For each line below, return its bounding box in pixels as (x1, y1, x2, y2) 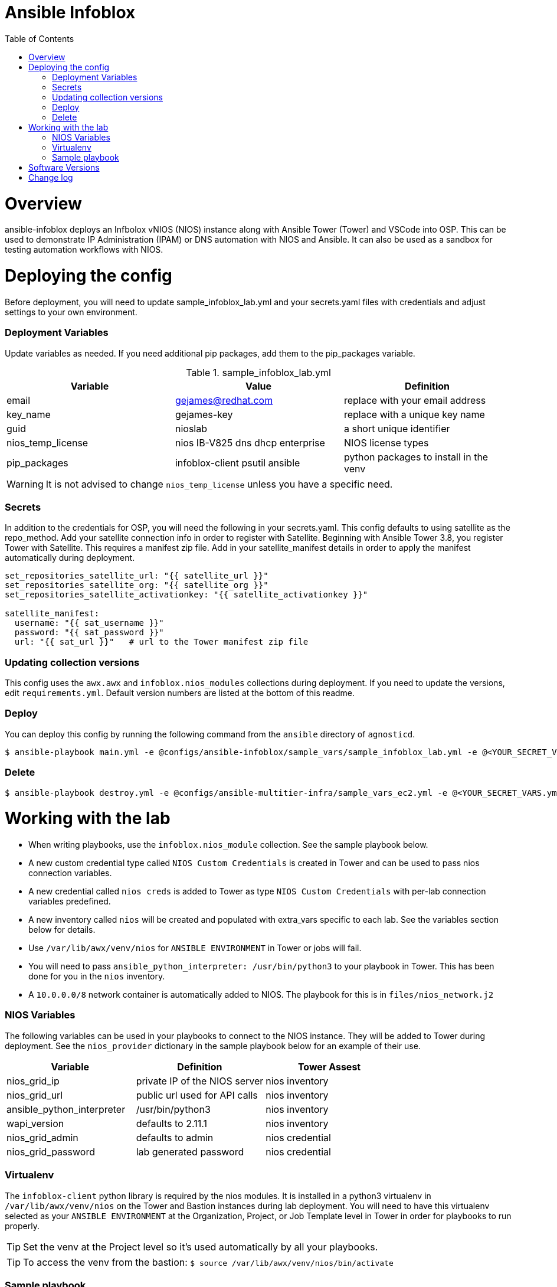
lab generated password (136, 1145, 244, 1158)
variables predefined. (28, 896, 111, 906)
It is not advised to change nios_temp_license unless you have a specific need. (45, 478, 393, 490)
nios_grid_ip (6, 1074, 60, 1087)
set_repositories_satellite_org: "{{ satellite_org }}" (5, 580, 268, 590)
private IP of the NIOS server (136, 1074, 264, 1087)
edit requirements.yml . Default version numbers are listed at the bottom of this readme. (5, 688, 355, 698)
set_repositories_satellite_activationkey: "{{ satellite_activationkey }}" (5, 590, 368, 600)
